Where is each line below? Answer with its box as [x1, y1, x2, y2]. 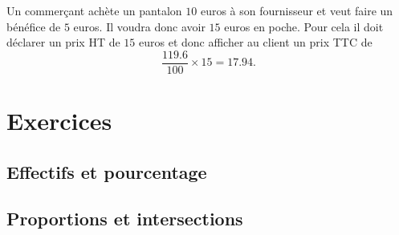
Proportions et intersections [6, 206, 243, 231]
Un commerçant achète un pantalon [6, 2, 182, 18]
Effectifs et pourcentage [6, 159, 207, 184]
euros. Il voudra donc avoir [73, 18, 206, 34]
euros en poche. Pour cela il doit [224, 18, 384, 34]
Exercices [6, 104, 112, 137]
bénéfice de [6, 18, 61, 34]
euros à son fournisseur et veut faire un [200, 2, 393, 18]
